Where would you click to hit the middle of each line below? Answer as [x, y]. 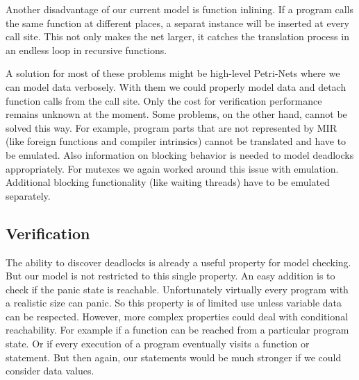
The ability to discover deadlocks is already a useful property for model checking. [178, 262]
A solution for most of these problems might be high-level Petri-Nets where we [173, 73]
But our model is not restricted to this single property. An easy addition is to [170, 276]
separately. [28, 195]
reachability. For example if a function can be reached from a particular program [177, 330]
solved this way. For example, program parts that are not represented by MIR [171, 127]
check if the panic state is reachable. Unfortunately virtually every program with [177, 289]
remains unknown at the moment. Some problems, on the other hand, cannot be [176, 114]
